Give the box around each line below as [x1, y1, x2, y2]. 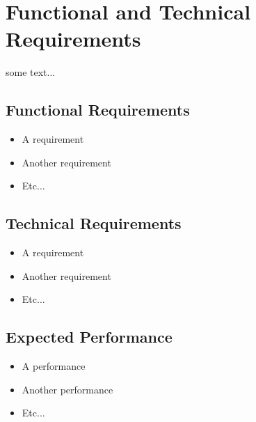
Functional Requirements [6, 99, 190, 120]
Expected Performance [6, 326, 173, 347]
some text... [6, 65, 56, 79]
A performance [22, 359, 86, 373]
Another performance [22, 382, 113, 396]
